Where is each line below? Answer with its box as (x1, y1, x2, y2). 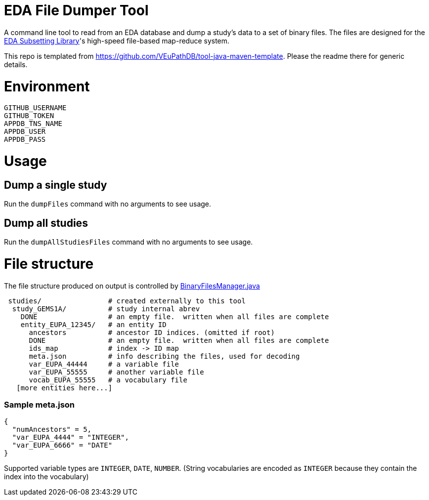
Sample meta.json (4, 399, 75, 410)
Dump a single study (4, 178, 107, 191)
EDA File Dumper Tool (4, 2, 149, 19)
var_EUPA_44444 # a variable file (29, 360, 179, 368)
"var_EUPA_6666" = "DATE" (12, 441, 113, 450)
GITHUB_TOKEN (4, 112, 54, 120)
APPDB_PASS (4, 135, 46, 144)
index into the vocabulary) (4, 472, 89, 481)
